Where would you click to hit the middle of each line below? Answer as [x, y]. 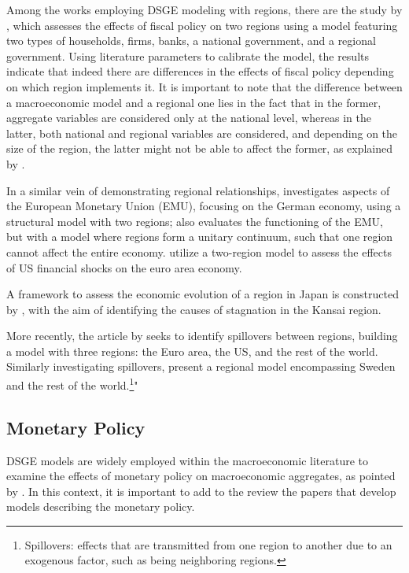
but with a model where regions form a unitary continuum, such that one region [200, 237]
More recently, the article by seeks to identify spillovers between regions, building [202, 336]
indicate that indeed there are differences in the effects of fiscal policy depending [200, 71]
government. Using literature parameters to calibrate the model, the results [188, 55]
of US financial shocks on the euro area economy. [124, 267]
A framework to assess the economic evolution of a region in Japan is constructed [203, 294]
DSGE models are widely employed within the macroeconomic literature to [187, 460]
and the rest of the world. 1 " [72, 384]
